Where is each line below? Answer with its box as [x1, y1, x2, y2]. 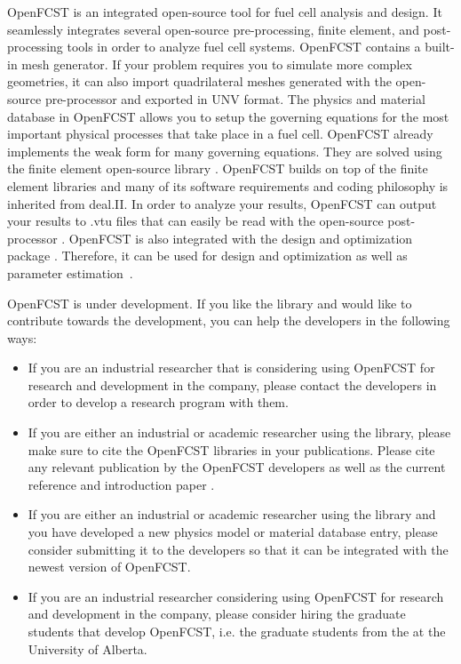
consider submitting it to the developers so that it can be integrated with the [28, 540, 449, 558]
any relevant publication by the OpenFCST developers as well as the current [28, 458, 446, 476]
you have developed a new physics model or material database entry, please [28, 523, 438, 541]
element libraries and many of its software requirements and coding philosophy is [7, 176, 449, 195]
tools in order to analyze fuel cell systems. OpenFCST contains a [67, 37, 421, 56]
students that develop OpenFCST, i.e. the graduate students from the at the [28, 622, 446, 640]
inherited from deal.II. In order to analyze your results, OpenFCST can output [7, 194, 437, 212]
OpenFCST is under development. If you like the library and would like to [7, 293, 412, 312]
